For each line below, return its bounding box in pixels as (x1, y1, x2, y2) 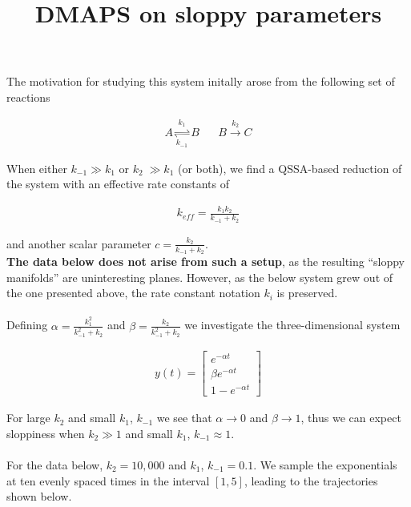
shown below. (6, 488, 72, 505)
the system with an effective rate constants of (6, 175, 229, 192)
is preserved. (276, 284, 338, 301)
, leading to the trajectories (244, 472, 378, 489)
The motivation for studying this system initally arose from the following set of (6, 73, 395, 90)
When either (6, 159, 67, 176)
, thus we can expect (300, 409, 401, 426)
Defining (6, 316, 48, 333)
